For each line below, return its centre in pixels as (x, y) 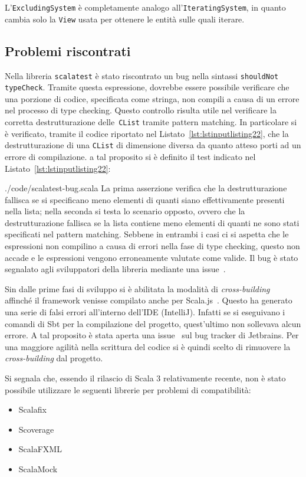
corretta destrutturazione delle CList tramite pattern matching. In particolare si (151, 122)
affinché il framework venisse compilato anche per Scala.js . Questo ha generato (149, 300)
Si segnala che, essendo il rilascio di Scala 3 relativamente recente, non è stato (145, 378)
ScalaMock (38, 468)
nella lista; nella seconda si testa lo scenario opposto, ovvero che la (125, 211)
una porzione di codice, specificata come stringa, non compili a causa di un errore (152, 98)
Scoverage (36, 429)
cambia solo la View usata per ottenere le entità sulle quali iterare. (125, 19)
